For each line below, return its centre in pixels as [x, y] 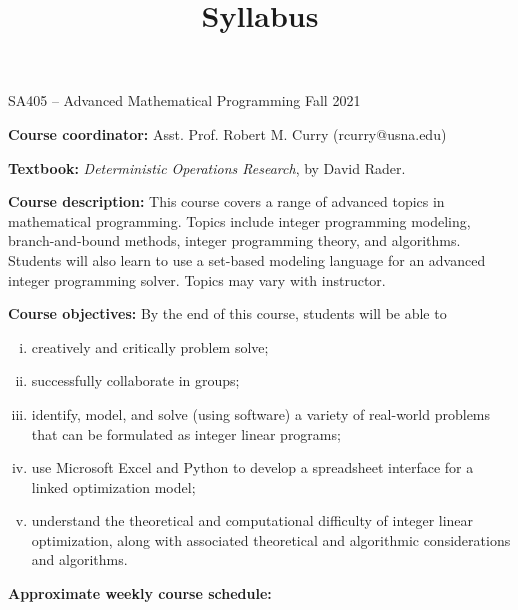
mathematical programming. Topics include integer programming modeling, [239, 220]
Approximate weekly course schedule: [140, 593]
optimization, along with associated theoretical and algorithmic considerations [271, 539]
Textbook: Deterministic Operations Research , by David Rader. [207, 167]
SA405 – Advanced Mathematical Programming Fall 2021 [184, 100]
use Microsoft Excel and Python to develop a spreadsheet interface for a [252, 467]
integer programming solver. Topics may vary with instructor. [197, 279]
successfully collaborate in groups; [135, 380]
